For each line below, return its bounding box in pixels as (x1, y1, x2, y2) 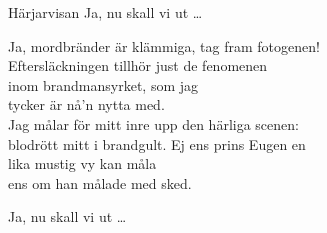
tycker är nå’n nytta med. (8, 94, 165, 115)
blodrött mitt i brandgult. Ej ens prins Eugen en (8, 133, 306, 154)
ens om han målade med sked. (8, 172, 192, 193)
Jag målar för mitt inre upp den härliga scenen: (8, 113, 299, 134)
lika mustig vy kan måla (8, 153, 157, 174)
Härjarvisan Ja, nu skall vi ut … (8, 2, 203, 22)
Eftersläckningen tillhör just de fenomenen (8, 55, 268, 76)
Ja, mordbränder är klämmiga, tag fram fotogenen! (8, 35, 320, 56)
